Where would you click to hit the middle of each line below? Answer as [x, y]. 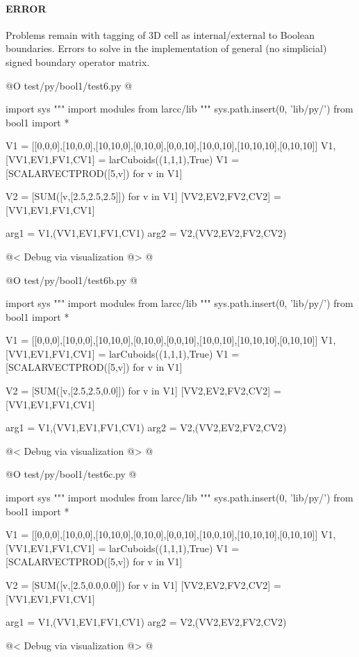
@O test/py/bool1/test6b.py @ [72, 280]
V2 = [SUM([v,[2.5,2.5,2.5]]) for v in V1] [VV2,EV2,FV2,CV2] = [143, 196]
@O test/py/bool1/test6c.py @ [71, 474]
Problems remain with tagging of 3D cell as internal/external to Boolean [160, 34]
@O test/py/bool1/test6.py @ [69, 85]
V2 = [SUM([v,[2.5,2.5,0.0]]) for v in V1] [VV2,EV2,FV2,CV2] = [143, 391]
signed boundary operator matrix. [78, 61]
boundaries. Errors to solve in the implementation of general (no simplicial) [166, 48]
